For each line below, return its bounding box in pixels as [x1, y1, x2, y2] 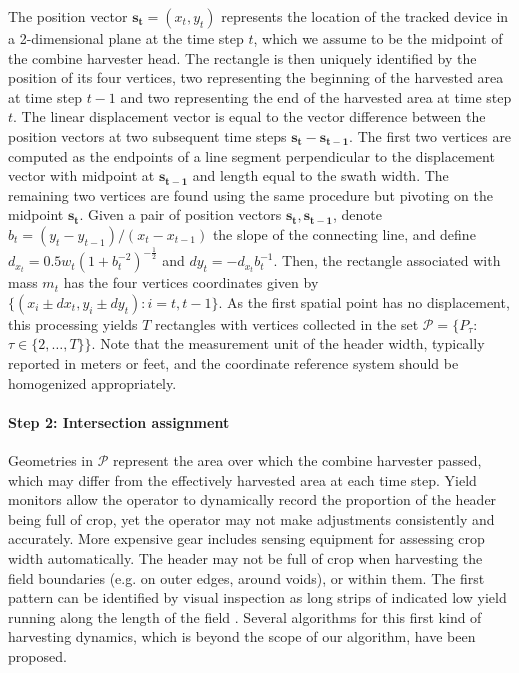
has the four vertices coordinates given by [63, 272, 319, 293]
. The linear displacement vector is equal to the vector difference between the [13, 106, 486, 127]
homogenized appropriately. [8, 372, 177, 393]
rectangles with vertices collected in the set [154, 313, 419, 334]
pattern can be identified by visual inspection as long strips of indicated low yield [8, 587, 507, 608]
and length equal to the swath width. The [192, 165, 449, 186]
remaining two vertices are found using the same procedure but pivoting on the [8, 184, 493, 205]
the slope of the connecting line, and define [212, 223, 476, 244]
